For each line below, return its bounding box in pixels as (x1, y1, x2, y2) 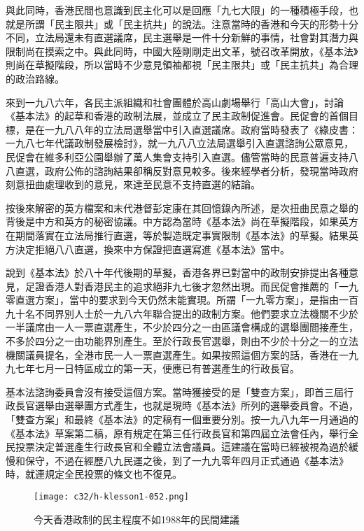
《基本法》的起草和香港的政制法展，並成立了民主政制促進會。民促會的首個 (6, 108, 349, 123)
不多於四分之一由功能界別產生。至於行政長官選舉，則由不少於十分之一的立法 (6, 334, 358, 348)
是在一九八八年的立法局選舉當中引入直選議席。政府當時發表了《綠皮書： (24, 122, 358, 136)
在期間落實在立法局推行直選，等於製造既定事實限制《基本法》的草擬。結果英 (6, 227, 358, 242)
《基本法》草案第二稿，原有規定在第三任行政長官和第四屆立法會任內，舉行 (6, 425, 349, 440)
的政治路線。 (6, 71, 64, 85)
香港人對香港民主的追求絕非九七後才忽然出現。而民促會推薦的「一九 (44, 278, 358, 293)
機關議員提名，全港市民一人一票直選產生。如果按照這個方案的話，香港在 (6, 347, 339, 362)
